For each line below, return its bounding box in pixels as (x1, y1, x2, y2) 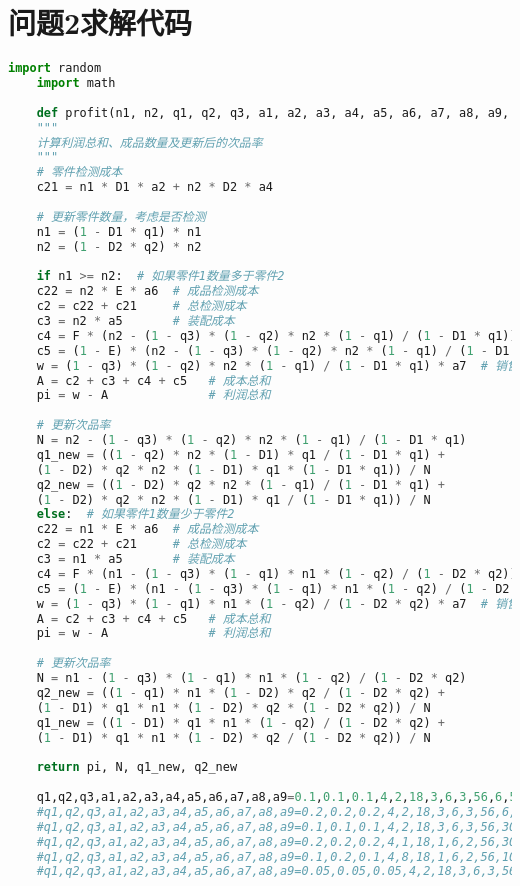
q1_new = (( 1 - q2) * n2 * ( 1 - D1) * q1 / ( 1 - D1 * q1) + (36, 447, 445, 462)
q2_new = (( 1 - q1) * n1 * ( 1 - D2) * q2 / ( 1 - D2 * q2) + (36, 685, 445, 700)
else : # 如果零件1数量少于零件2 (36, 507, 235, 522)
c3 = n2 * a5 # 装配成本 (36, 314, 235, 328)
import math (36, 76, 116, 90)
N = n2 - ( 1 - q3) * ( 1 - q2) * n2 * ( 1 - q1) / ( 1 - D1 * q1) (36, 433, 467, 447)
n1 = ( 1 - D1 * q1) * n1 (36, 224, 202, 239)
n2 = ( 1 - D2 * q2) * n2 (36, 239, 202, 254)
